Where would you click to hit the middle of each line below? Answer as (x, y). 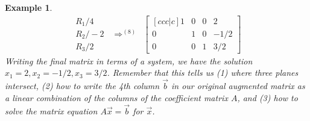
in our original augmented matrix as (238, 86)
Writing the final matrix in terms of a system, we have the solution (129, 60)
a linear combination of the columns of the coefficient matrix (116, 97)
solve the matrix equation (51, 110)
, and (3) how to (267, 97)
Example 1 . (29, 7)
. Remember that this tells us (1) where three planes (203, 73)
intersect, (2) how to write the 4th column (82, 86)
